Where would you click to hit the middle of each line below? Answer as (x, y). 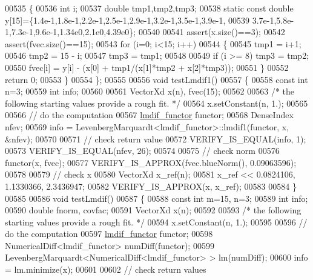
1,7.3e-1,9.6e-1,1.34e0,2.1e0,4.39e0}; (71, 32)
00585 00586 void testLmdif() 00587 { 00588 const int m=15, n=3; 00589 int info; (156, 198)
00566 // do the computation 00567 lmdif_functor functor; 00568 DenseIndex (149, 115)
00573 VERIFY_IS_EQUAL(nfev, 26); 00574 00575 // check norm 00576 (142, 151)
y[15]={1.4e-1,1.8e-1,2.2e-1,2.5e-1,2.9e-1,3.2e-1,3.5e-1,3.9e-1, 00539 (127, 20)
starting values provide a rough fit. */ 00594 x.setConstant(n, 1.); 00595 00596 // (156, 222)
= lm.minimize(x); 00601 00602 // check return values (106, 269)
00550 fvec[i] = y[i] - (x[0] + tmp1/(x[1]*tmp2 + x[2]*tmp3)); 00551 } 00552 (147, 67)
